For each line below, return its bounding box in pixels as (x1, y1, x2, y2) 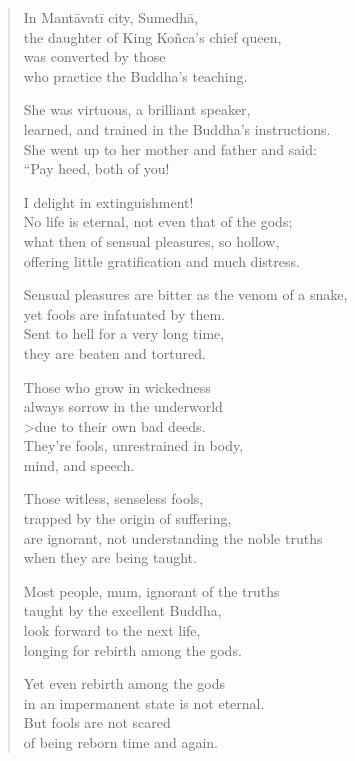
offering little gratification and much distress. (23, 250, 300, 271)
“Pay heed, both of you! (23, 158, 170, 179)
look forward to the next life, (23, 620, 201, 641)
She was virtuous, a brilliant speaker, (23, 99, 251, 120)
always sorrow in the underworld (23, 396, 223, 417)
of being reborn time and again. (23, 732, 218, 752)
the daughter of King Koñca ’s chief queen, (23, 26, 282, 47)
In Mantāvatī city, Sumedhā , (23, 7, 199, 27)
